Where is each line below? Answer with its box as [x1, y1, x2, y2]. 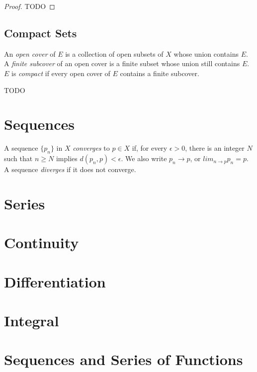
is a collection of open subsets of [65, 48, 164, 59]
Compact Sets [4, 25, 77, 40]
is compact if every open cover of [11, 68, 110, 78]
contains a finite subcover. [120, 68, 199, 78]
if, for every [132, 143, 168, 153]
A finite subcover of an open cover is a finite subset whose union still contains [4, 58, 240, 69]
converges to [73, 143, 110, 153]
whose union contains [173, 48, 239, 59]
